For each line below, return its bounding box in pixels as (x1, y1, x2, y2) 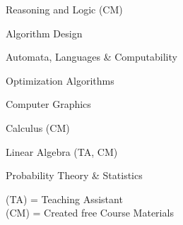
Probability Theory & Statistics (6, 168, 143, 183)
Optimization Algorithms (6, 73, 114, 87)
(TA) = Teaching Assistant (6, 191, 123, 206)
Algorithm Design (6, 25, 83, 40)
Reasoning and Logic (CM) (6, 2, 123, 16)
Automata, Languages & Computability (6, 49, 177, 64)
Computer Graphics (6, 97, 91, 111)
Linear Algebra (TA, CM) (6, 144, 118, 159)
